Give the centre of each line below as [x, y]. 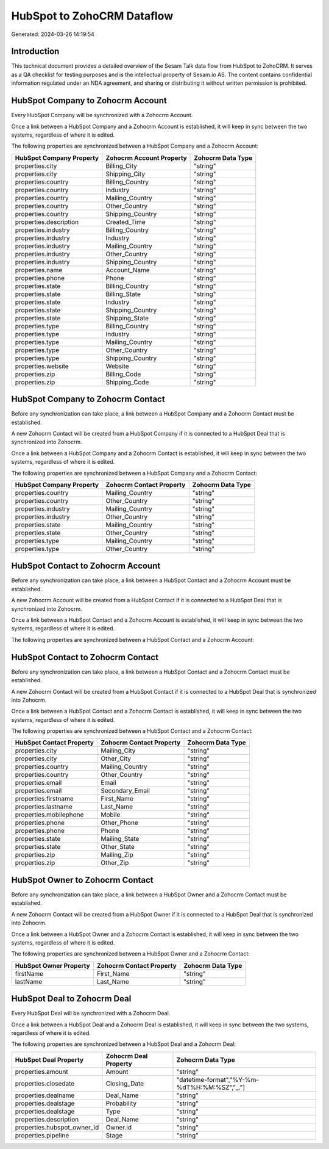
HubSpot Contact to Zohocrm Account [86, 566]
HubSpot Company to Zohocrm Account [89, 101]
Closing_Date [125, 1083]
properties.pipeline [42, 1135]
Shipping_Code [127, 382]
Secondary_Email [126, 791]
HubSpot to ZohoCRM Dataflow [92, 16]
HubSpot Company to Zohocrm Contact [88, 399]
